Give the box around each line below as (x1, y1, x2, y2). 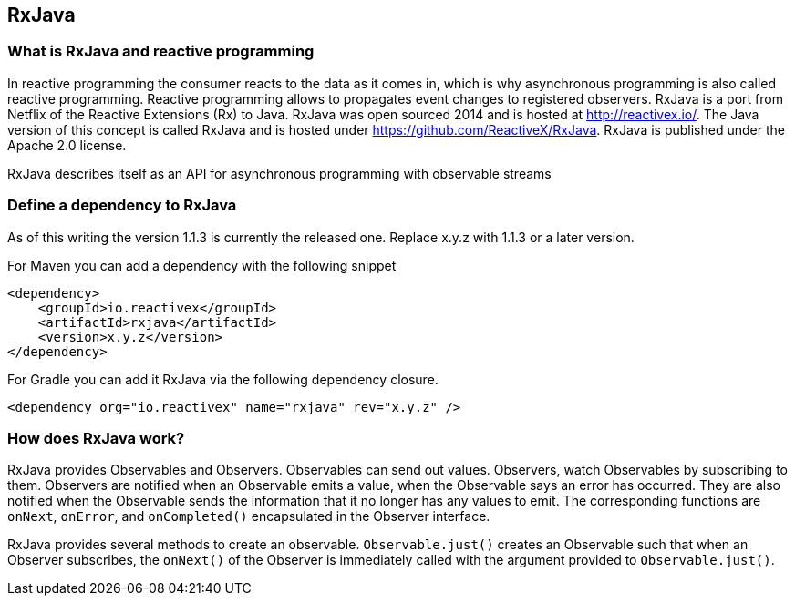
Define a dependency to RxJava (7, 196, 237, 215)
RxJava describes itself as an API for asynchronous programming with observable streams (7, 165, 552, 181)
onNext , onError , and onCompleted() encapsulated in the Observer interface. (7, 508, 490, 525)
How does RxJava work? (7, 428, 185, 447)
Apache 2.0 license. (7, 137, 127, 153)
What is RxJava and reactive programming (7, 42, 315, 61)
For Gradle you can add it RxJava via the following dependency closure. (7, 371, 439, 387)
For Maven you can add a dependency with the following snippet (7, 257, 397, 273)
